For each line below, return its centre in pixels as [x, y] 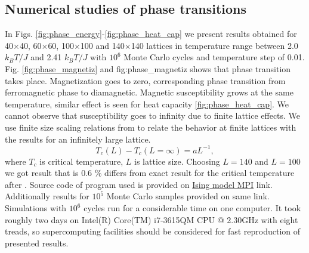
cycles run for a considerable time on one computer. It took [192, 208]
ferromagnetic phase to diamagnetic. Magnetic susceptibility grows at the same [149, 92]
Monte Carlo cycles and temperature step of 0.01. [214, 57]
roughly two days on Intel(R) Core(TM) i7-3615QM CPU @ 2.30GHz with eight [152, 219]
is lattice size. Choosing [177, 161]
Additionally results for [47, 196]
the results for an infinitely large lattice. [78, 139]
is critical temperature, [81, 161]
